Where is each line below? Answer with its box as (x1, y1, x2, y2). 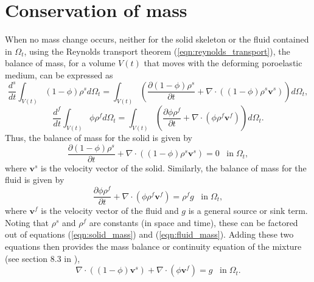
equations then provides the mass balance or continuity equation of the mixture (5, 239, 302, 252)
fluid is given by (5, 173, 65, 186)
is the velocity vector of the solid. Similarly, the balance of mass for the (41, 161, 307, 174)
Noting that (5, 216, 49, 229)
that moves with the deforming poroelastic (144, 57, 302, 69)
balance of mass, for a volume (5, 57, 116, 69)
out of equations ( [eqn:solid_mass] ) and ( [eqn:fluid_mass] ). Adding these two (5, 228, 294, 241)
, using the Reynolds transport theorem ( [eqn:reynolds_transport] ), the (24, 44, 290, 57)
